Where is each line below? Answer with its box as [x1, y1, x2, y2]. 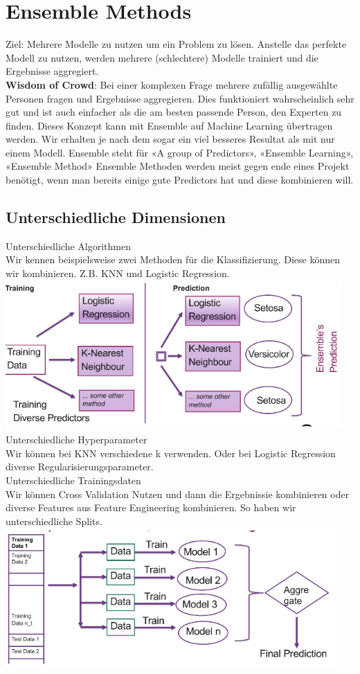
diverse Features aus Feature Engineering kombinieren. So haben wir [6, 500, 296, 515]
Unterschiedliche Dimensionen [6, 206, 226, 228]
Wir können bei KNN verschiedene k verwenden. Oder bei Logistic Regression [6, 445, 336, 460]
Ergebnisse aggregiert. [6, 64, 99, 78]
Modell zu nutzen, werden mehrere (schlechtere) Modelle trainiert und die [6, 50, 318, 64]
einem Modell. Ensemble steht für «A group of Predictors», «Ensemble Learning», [6, 145, 354, 159]
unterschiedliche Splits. [6, 513, 102, 528]
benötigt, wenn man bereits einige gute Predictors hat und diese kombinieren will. [6, 172, 354, 187]
